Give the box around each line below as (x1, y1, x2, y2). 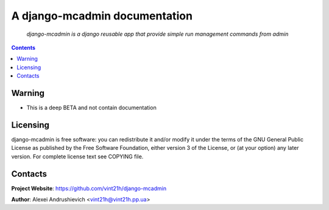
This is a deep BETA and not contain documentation (26, 104, 157, 112)
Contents (11, 44, 36, 51)
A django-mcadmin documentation (11, 9, 193, 22)
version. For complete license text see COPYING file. (11, 152, 144, 160)
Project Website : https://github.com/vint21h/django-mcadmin (11, 185, 167, 192)
